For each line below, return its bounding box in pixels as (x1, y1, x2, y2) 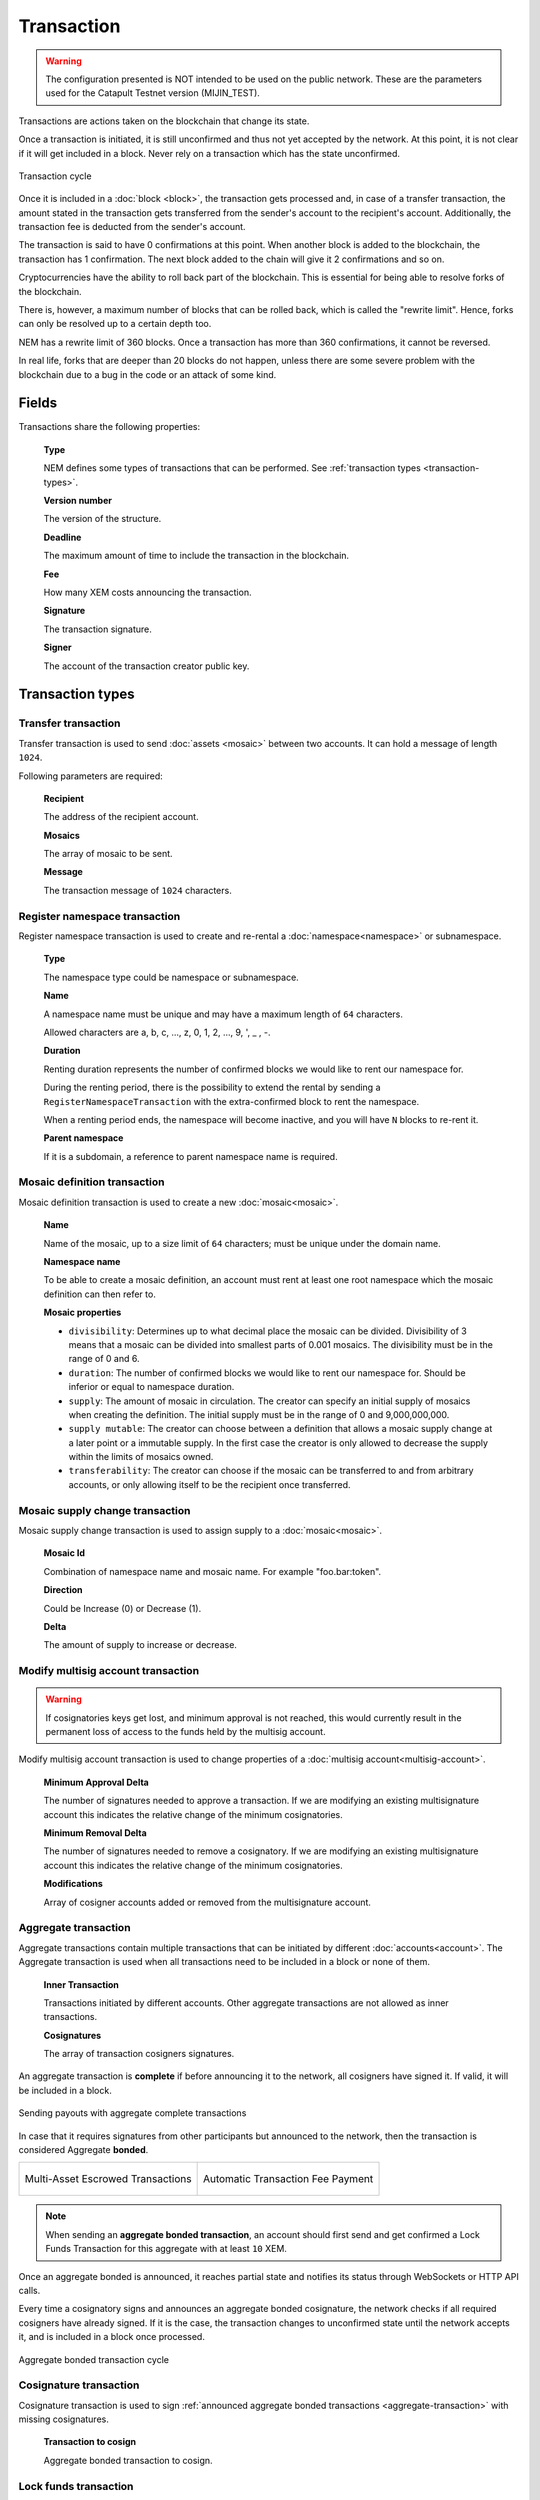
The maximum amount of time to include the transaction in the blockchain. (43, 550, 350, 562)
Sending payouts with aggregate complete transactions (18, 2107, 247, 2119)
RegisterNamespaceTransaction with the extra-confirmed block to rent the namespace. (43, 1095, 420, 1107)
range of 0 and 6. (68, 1353, 140, 1365)
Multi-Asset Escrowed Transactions (24, 2172, 192, 2186)
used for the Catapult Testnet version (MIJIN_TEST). (45, 87, 260, 99)
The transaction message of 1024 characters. (43, 884, 232, 896)
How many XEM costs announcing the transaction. (43, 586, 252, 598)
